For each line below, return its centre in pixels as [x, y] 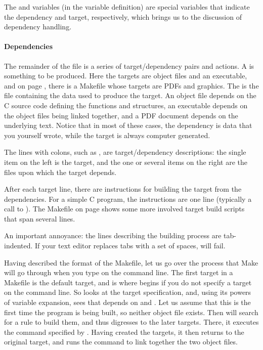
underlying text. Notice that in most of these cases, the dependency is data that [128, 125]
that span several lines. [40, 218]
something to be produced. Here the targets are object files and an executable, [126, 76]
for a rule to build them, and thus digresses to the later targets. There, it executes [131, 322]
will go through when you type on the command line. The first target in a [119, 272]
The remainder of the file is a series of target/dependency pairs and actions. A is [129, 65]
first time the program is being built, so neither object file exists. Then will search [131, 312]
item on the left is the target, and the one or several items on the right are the [126, 162]
